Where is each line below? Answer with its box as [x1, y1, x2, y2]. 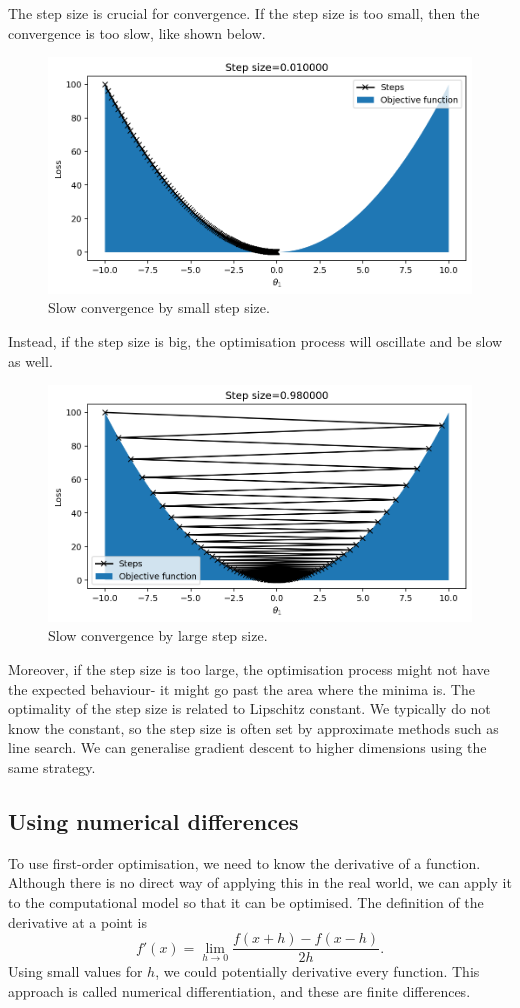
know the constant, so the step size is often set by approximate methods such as [8, 717, 499, 738]
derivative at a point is [8, 911, 147, 932]
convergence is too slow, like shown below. [8, 22, 266, 43]
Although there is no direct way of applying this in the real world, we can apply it [8, 872, 512, 893]
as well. [8, 350, 53, 371]
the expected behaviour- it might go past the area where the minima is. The [8, 678, 475, 699]
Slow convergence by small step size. [48, 297, 270, 318]
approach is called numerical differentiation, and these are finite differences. [8, 980, 471, 1001]
